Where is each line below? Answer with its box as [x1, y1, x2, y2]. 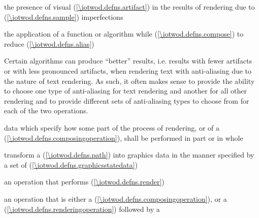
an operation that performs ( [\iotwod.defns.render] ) [4, 176, 165, 187]
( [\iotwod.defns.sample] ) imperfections [4, 11, 123, 22]
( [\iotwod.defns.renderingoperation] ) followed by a [4, 203, 160, 214]
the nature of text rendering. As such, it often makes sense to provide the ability [4, 75, 255, 86]
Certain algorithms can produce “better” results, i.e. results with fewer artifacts [4, 55, 252, 66]
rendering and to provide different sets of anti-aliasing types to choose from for [4, 95, 249, 106]
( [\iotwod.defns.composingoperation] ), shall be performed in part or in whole [4, 132, 243, 143]
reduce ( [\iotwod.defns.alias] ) [4, 38, 94, 49]
